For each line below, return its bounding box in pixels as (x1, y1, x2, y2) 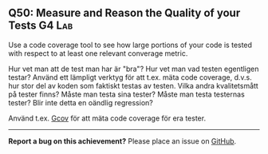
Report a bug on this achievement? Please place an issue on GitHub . (8, 136, 237, 146)
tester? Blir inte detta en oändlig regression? (8, 97, 153, 107)
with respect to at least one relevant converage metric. (8, 48, 188, 58)
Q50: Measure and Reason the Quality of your (8, 6, 241, 20)
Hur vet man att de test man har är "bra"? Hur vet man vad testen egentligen (8, 64, 259, 73)
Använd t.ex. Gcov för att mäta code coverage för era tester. (8, 113, 206, 123)
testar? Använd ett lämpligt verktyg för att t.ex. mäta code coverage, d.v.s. (8, 72, 253, 82)
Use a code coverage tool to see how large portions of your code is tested (8, 40, 253, 49)
